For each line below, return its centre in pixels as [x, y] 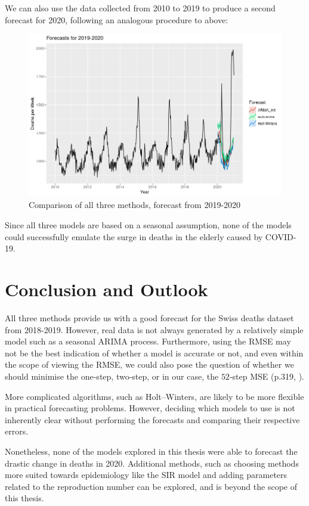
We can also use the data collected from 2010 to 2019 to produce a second [140, 8]
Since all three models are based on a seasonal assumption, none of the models [148, 225]
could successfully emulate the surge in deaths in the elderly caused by [134, 236]
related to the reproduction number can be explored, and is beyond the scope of [151, 486]
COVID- [281, 236]
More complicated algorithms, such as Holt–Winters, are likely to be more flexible [154, 396]
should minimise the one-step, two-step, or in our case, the [112, 376]
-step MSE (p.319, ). [267, 376]
